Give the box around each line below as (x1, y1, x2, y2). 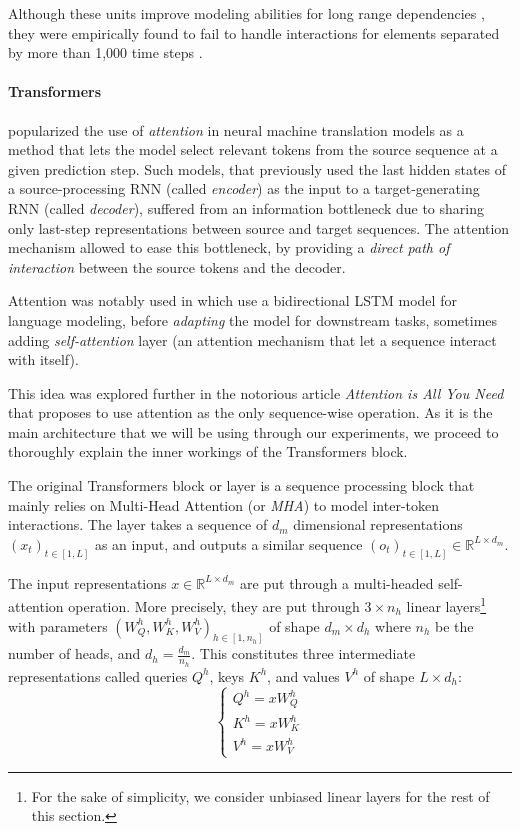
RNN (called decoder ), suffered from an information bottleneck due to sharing (8, 197, 484, 218)
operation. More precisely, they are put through (68, 595, 360, 616)
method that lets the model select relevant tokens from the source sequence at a (8, 139, 498, 160)
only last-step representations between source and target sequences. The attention (8, 217, 510, 238)
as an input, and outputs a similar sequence (94, 533, 363, 554)
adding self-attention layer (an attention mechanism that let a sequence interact (8, 329, 497, 350)
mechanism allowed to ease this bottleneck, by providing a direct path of (8, 237, 450, 258)
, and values (267, 665, 340, 686)
